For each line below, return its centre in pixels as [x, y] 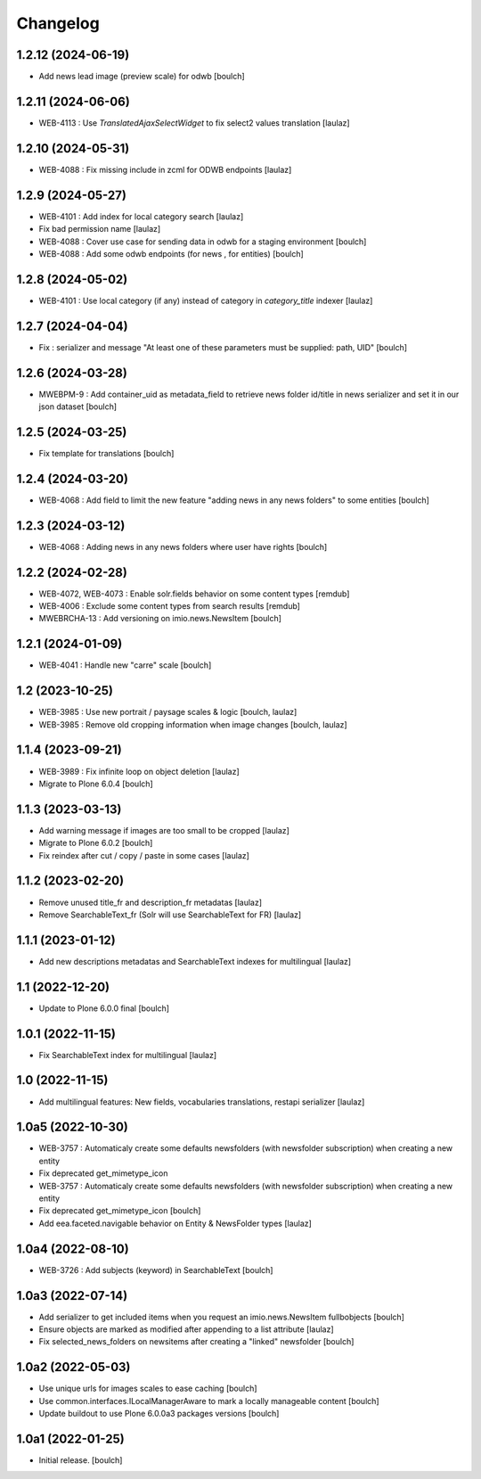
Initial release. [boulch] [81, 1460]
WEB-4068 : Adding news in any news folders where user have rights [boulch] [183, 546]
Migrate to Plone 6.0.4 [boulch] [96, 784]
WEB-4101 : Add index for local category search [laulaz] [141, 216]
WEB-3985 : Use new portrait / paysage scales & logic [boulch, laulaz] [168, 712]
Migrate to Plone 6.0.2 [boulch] [96, 843]
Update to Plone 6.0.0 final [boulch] [104, 1008]
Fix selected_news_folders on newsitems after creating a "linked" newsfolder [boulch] [196, 1342]
